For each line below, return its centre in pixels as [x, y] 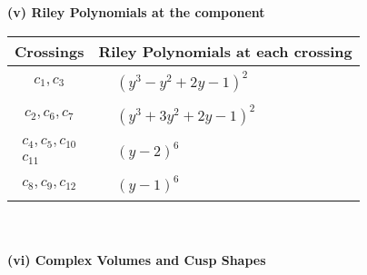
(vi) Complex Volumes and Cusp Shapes [137, 260]
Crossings [50, 51]
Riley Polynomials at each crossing [225, 51]
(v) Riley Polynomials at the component [136, 12]
